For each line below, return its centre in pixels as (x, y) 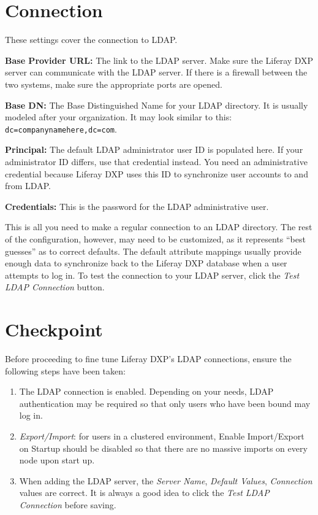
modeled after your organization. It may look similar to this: (119, 117)
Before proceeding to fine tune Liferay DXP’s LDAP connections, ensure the (148, 358)
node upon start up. (57, 460)
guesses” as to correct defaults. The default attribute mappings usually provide (153, 251)
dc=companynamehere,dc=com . (61, 129)
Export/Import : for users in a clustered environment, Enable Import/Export (162, 436)
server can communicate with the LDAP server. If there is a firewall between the (156, 72)
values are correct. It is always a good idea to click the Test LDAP (144, 493)
